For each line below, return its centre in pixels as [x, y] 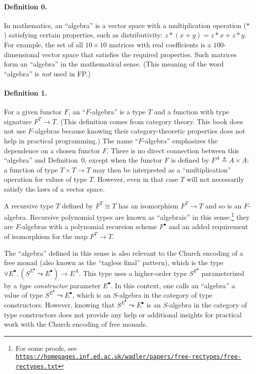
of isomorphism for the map [46, 236]
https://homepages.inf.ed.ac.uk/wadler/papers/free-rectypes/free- [128, 357]
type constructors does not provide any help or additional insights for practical [123, 314]
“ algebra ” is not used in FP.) [47, 73]
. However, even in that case [136, 179]
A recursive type [29, 205]
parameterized [223, 273]
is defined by [190, 160]
